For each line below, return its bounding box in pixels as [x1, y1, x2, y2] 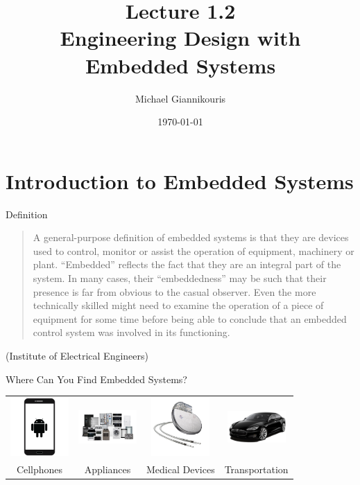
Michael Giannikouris [135, 91, 226, 105]
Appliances [84, 461, 131, 476]
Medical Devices [146, 461, 215, 476]
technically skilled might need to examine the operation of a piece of [33, 298, 324, 312]
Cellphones [16, 461, 63, 476]
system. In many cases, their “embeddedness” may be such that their [33, 271, 327, 285]
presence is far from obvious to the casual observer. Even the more [33, 284, 316, 299]
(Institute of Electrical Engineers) [6, 348, 148, 362]
